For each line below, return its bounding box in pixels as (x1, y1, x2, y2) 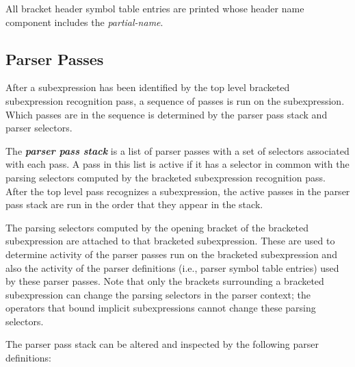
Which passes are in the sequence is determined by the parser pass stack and (5, 107, 328, 121)
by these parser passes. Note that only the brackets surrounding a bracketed (5, 274, 324, 288)
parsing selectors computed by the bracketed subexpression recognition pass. (5, 170, 326, 184)
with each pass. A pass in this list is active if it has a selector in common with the (5, 157, 350, 171)
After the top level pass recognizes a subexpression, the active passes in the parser (5, 183, 350, 198)
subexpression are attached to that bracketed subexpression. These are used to (5, 233, 335, 248)
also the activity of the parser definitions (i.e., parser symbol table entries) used (5, 260, 339, 275)
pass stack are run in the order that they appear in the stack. (5, 197, 263, 212)
